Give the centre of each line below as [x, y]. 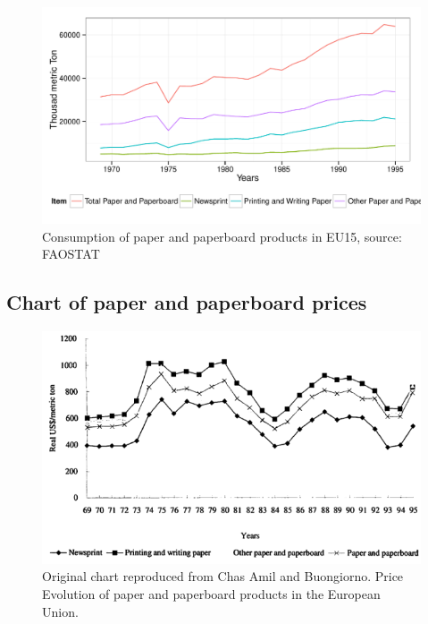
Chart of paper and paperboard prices [187, 302]
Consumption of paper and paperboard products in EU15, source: [222, 236]
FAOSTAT [71, 254]
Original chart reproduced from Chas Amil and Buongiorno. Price [223, 576]
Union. [60, 611]
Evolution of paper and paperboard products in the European [211, 594]
